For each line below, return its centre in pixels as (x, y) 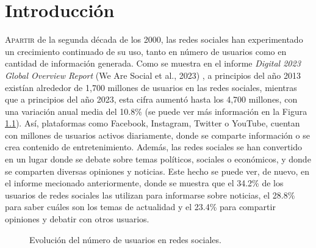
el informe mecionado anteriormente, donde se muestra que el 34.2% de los (144, 183)
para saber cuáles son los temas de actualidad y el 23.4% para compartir (140, 207)
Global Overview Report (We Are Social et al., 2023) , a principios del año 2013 (153, 75)
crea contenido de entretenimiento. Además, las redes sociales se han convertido (154, 147)
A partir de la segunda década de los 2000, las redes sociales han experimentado (154, 39)
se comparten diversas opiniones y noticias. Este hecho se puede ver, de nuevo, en (157, 171)
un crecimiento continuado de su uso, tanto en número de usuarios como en (146, 51)
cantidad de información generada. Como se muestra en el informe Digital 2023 (153, 63)
